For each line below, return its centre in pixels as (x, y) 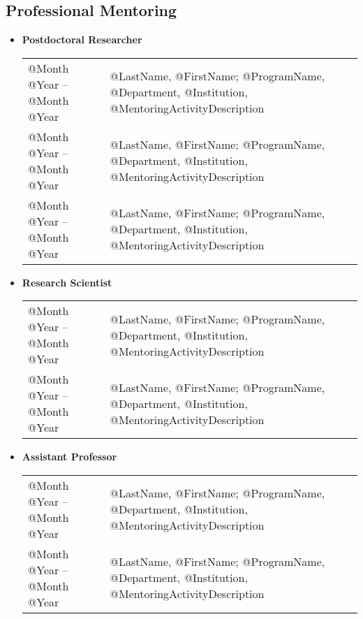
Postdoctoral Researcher (82, 39)
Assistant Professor (69, 457)
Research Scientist (67, 282)
